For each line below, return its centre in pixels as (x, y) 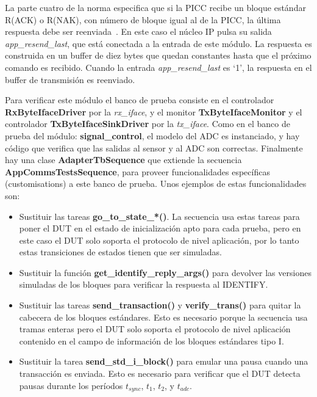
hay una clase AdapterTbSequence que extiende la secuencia (123, 160)
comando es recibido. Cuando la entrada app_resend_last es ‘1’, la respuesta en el (158, 67)
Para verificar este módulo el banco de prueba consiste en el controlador (140, 100)
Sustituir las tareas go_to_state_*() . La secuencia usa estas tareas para (159, 216)
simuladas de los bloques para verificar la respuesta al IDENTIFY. (144, 284)
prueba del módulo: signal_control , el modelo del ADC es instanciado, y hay (152, 135)
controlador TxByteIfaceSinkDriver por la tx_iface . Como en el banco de (148, 124)
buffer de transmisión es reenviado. (70, 79)
